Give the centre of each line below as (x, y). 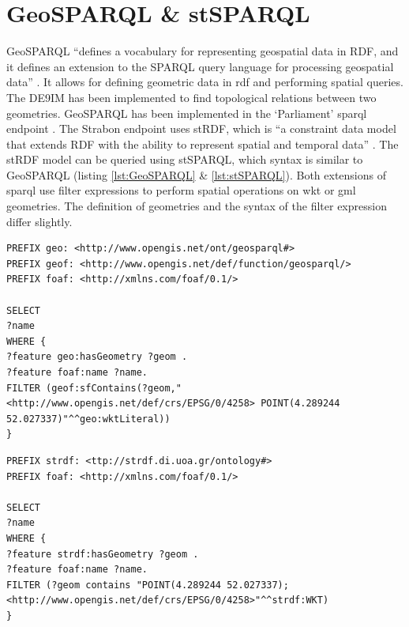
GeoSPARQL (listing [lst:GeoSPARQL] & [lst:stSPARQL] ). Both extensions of (196, 174)
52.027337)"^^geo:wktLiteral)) (88, 419)
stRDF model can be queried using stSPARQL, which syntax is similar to (185, 159)
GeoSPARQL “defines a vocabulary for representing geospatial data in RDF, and (203, 51)
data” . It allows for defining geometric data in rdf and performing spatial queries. (205, 82)
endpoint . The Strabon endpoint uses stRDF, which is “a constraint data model (201, 128)
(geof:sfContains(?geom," (114, 388)
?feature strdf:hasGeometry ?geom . (103, 554)
